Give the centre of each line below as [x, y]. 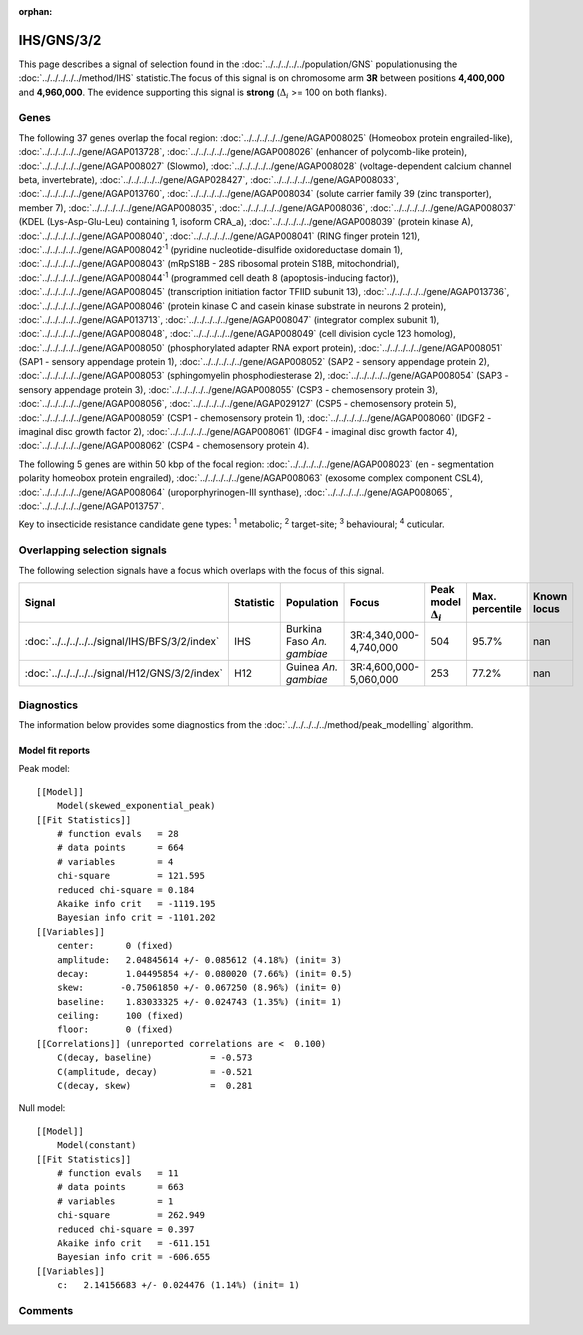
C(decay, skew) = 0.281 [154, 1086]
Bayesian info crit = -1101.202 [136, 918]
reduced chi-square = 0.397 [125, 1229]
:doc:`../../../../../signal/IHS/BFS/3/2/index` [122, 642]
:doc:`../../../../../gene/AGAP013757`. [91, 506]
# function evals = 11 [117, 1173]
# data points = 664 [120, 848]
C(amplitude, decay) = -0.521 [154, 1071]
